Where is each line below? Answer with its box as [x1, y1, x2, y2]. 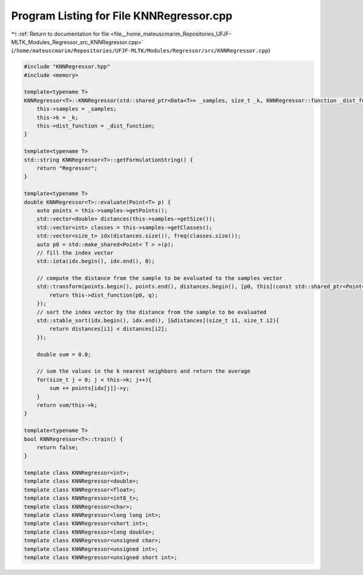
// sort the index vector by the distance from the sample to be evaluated [36, 308, 267, 316]
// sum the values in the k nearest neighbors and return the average [36, 368, 251, 375]
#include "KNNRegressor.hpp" [24, 63, 111, 70]
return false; [36, 444, 79, 450]
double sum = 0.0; [36, 351, 91, 358]
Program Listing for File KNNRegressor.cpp [11, 9, 233, 22]
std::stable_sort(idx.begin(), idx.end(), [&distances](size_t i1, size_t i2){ [36, 317, 280, 324]
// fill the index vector [36, 249, 114, 256]
